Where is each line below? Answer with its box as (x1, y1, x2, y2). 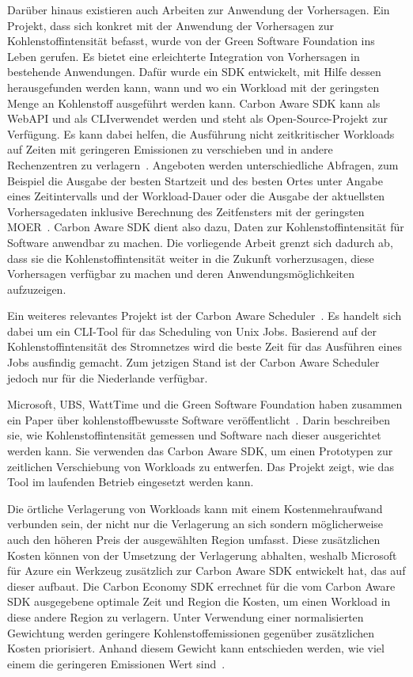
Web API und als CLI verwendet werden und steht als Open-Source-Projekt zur (7, 110, 388, 127)
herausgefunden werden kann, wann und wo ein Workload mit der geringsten (7, 78, 380, 95)
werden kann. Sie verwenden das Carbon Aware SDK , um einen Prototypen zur (7, 443, 393, 459)
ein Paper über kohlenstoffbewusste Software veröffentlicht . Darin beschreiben (7, 411, 390, 428)
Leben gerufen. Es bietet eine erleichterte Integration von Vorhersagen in (7, 48, 360, 64)
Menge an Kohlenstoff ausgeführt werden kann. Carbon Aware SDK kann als (7, 94, 381, 111)
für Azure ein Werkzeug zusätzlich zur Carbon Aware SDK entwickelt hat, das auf (7, 562, 406, 579)
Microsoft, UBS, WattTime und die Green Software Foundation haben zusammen (7, 396, 403, 413)
